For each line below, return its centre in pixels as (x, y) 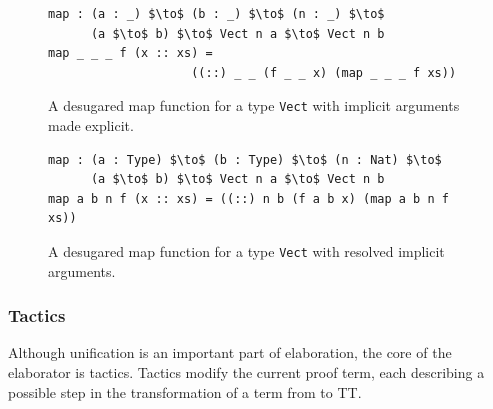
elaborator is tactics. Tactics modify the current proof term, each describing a (246, 372)
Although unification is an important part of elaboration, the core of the (230, 352)
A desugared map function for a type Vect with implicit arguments (254, 105)
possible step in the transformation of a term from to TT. (185, 391)
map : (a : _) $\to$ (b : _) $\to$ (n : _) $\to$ (216, 14)
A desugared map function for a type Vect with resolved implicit (246, 251)
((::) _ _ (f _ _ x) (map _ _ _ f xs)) (324, 72)
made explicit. (91, 125)
